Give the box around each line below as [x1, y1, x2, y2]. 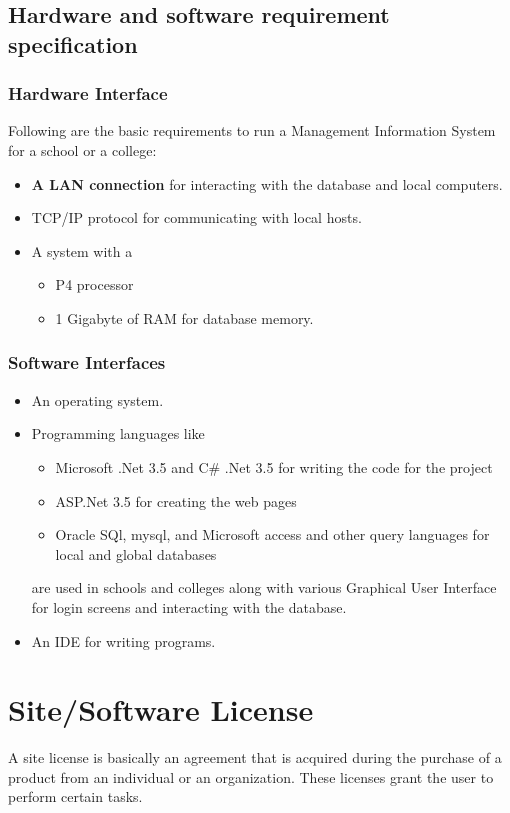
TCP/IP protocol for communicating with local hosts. [31, 207, 362, 228]
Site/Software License [8, 689, 314, 730]
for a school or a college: [8, 139, 157, 160]
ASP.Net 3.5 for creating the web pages [55, 490, 297, 511]
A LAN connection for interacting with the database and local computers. [31, 173, 503, 194]
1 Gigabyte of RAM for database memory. [55, 307, 314, 328]
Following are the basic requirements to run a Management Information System [8, 120, 496, 141]
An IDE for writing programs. [31, 630, 216, 651]
